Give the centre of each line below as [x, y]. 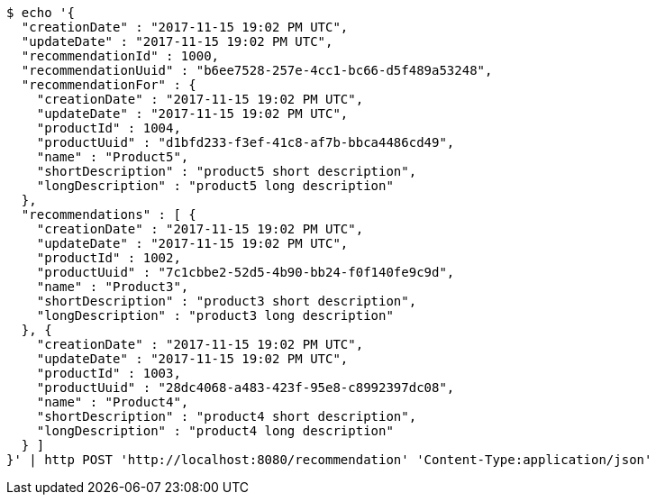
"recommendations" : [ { [109, 214]
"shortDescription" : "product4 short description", [227, 416]
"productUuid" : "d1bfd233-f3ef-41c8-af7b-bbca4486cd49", [246, 142]
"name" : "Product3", [113, 287]
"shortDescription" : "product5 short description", [227, 171]
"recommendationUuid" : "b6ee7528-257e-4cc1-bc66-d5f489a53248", [257, 70]
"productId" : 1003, [109, 373]
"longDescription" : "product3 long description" [215, 315]
